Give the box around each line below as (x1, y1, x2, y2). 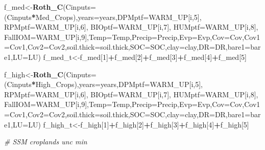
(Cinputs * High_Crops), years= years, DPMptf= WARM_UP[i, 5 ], (4, 79, 203, 90)
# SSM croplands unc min (4, 136, 87, 147)
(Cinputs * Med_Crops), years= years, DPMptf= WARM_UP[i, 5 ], (4, 11, 202, 22)
